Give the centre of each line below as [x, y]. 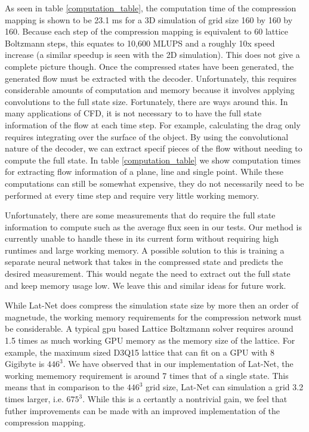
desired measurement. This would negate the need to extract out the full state [148, 274]
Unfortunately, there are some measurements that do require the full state [140, 215]
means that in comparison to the [65, 387]
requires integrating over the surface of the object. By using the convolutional [147, 136]
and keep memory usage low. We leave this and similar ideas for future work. [146, 285]
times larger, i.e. [34, 399]
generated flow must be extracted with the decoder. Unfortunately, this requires [151, 78]
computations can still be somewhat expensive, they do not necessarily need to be [154, 183]
